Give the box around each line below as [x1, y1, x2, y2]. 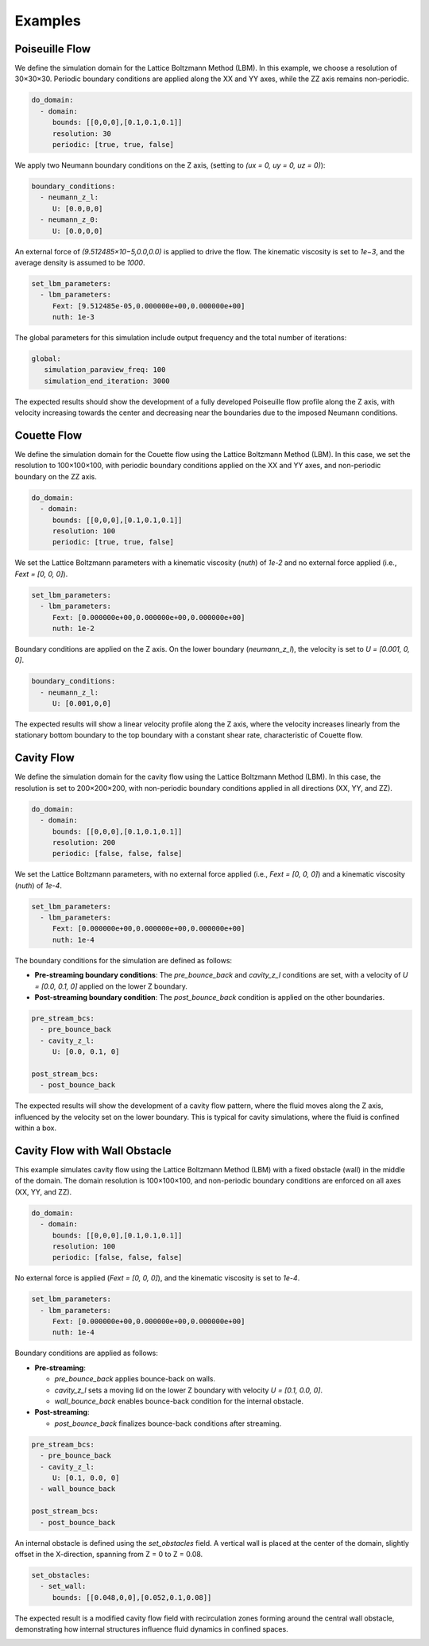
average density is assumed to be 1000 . [14, 258, 145, 267]
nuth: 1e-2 [52, 624, 95, 633]
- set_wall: [40, 1582, 87, 1591]
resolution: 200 [52, 838, 116, 846]
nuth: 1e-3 [52, 312, 95, 322]
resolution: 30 [52, 129, 111, 138]
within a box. [14, 1123, 57, 1133]
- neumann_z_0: [40, 215, 99, 224]
